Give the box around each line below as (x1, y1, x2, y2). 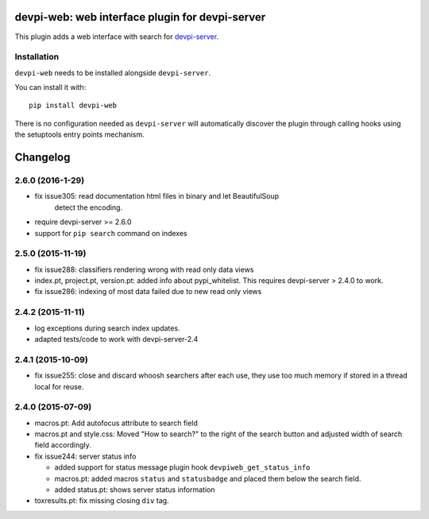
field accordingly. (34, 440, 91, 450)
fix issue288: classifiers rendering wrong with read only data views (34, 265, 254, 274)
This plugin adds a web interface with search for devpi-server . (14, 32, 218, 41)
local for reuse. (34, 382, 84, 391)
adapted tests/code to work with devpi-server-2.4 (34, 335, 199, 343)
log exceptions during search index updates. (34, 323, 180, 333)
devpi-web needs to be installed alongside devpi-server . (14, 68, 211, 77)
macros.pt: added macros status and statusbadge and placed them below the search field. (54, 474, 361, 483)
